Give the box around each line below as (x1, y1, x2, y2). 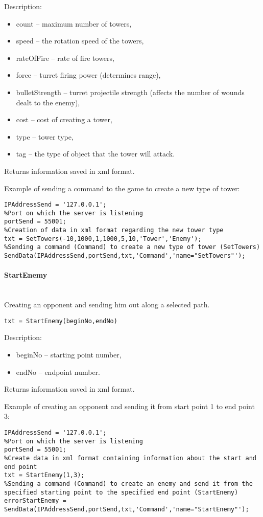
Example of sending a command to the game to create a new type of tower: (4, 183, 240, 193)
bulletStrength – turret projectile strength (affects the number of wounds (16, 86, 245, 97)
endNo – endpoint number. (16, 366, 100, 377)
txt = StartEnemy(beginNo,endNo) (4, 317, 117, 325)
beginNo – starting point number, (16, 349, 122, 359)
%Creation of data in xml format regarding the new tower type (4, 227, 224, 234)
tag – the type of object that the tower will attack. (16, 148, 175, 159)
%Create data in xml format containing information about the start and (4, 454, 256, 462)
